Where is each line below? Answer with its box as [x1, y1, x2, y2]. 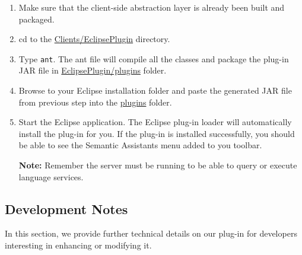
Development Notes [5, 199, 128, 218]
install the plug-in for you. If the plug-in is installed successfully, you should [18, 127, 295, 139]
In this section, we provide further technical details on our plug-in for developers [5, 227, 297, 240]
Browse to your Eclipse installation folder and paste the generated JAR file [18, 84, 292, 97]
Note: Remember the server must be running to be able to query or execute [18, 159, 297, 171]
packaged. [18, 12, 55, 25]
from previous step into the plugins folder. [18, 95, 172, 108]
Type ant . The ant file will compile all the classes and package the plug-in [18, 52, 289, 65]
